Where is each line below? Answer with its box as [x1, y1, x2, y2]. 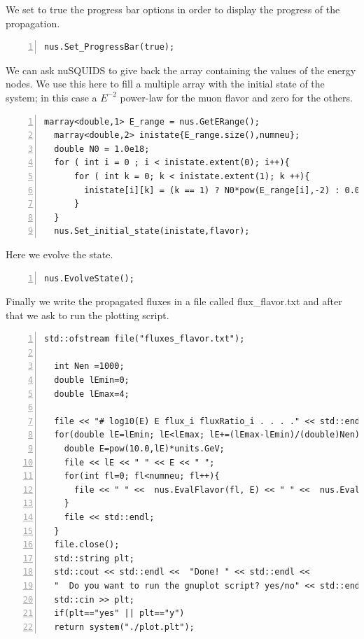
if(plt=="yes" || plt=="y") [54, 608, 185, 619]
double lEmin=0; [54, 375, 129, 386]
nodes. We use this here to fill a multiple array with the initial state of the [6, 76, 325, 91]
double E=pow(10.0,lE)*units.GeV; [64, 444, 225, 454]
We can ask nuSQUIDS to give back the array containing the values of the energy [6, 62, 356, 77]
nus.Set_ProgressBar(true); [44, 42, 175, 52]
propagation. [6, 15, 60, 30]
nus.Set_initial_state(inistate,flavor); [54, 226, 250, 237]
